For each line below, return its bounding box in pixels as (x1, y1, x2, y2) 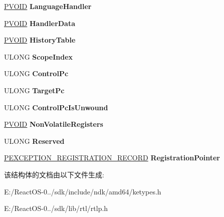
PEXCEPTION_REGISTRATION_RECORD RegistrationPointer (4, 152, 220, 163)
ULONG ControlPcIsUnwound (4, 102, 108, 112)
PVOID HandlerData (4, 18, 76, 28)
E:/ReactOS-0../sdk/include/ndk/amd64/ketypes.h (4, 186, 161, 196)
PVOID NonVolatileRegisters (4, 119, 103, 129)
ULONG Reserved (4, 135, 65, 146)
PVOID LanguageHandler (4, 1, 92, 11)
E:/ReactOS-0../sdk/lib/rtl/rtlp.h (4, 203, 108, 213)
